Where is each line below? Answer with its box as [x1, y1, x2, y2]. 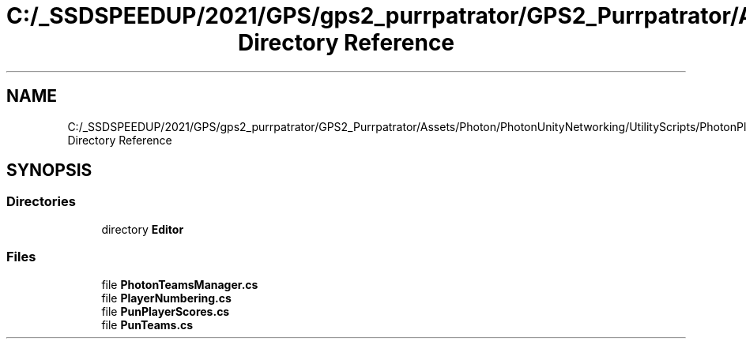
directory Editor [101, 222, 184, 236]
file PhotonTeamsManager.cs [101, 277, 258, 291]
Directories [6, 193, 76, 210]
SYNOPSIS [6, 160, 92, 181]
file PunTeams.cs [101, 317, 194, 332]
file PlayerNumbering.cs [101, 291, 232, 305]
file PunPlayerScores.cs [101, 304, 230, 318]
